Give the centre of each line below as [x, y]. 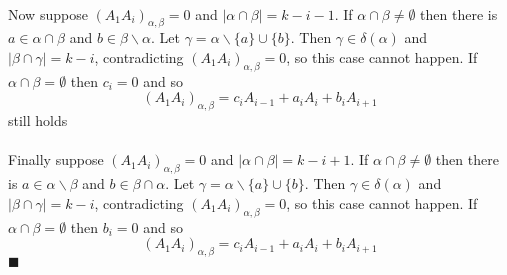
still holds [38, 120]
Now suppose [48, 13]
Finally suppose [56, 159]
